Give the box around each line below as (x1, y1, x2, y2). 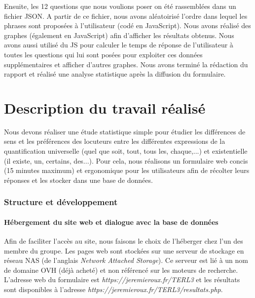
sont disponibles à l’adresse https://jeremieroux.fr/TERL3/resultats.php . (4, 284, 223, 295)
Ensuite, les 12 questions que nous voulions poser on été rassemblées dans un (4, 1, 236, 11)
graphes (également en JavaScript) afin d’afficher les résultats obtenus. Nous (4, 30, 234, 40)
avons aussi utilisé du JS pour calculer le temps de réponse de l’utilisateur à (4, 40, 233, 50)
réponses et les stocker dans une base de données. (4, 174, 153, 185)
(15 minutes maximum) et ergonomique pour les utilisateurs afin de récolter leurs (4, 165, 250, 175)
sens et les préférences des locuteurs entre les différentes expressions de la (4, 136, 225, 146)
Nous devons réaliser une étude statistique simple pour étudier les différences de (4, 126, 246, 136)
